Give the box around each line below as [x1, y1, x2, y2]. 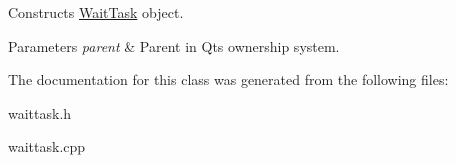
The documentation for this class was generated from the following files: [8, 69, 449, 90]
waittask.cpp [8, 136, 86, 157]
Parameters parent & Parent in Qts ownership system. [8, 35, 340, 56]
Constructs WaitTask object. [8, 2, 184, 22]
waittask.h [8, 102, 72, 123]
